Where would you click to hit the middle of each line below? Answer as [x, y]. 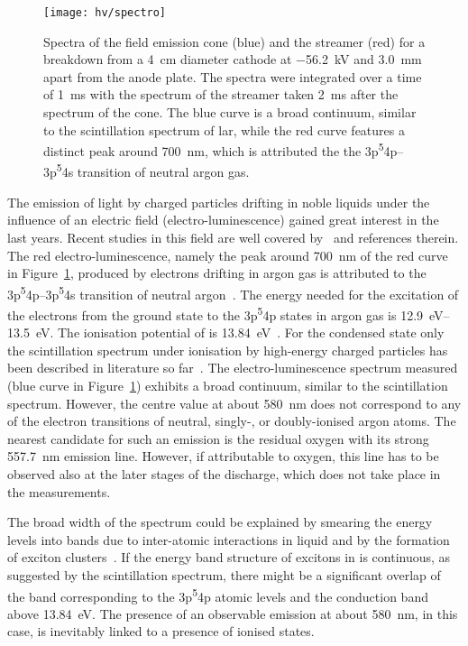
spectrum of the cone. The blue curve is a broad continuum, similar [230, 112]
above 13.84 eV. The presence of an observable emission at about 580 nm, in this [233, 613]
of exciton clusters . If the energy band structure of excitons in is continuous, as [229, 557]
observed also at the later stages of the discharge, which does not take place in [224, 473]
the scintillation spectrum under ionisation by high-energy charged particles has [228, 350]
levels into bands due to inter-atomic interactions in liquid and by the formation [229, 539]
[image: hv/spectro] [105, 13]
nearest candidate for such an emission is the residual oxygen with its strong [218, 438]
